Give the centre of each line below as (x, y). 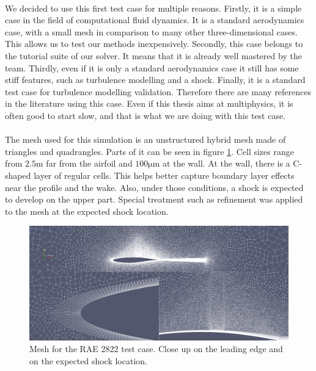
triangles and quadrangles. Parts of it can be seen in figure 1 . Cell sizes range (149, 151)
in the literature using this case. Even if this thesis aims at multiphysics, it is (149, 103)
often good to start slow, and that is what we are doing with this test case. (145, 115)
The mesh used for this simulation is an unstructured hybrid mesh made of (145, 139)
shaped (18, 175)
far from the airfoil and (89, 163)
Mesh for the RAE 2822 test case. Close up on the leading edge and (156, 349)
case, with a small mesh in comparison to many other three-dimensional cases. (151, 31)
